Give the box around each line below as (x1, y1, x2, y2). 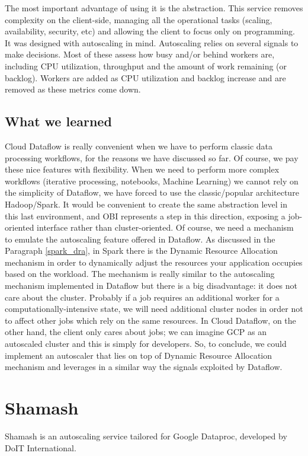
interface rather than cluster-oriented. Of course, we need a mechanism (37, 221, 294, 234)
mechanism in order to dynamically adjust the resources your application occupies (5, 256, 303, 268)
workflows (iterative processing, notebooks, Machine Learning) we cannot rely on (5, 174, 299, 187)
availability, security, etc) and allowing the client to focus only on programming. (5, 25, 295, 37)
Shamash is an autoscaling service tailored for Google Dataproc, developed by (5, 429, 287, 442)
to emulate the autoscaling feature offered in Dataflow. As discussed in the (5, 232, 275, 245)
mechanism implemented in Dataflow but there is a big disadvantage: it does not (5, 279, 298, 292)
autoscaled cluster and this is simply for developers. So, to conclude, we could (5, 337, 287, 350)
